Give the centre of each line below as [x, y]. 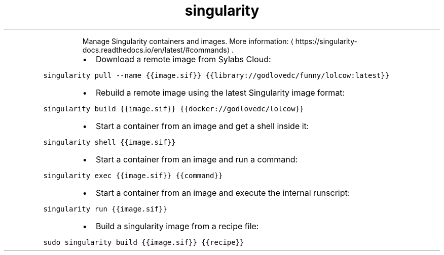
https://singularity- [326, 41]
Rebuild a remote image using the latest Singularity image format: [220, 92]
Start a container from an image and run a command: [197, 159]
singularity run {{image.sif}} [105, 209]
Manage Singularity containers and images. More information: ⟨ [188, 41]
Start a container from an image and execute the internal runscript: [223, 193]
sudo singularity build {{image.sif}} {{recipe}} [144, 242]
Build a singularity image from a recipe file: [177, 226]
